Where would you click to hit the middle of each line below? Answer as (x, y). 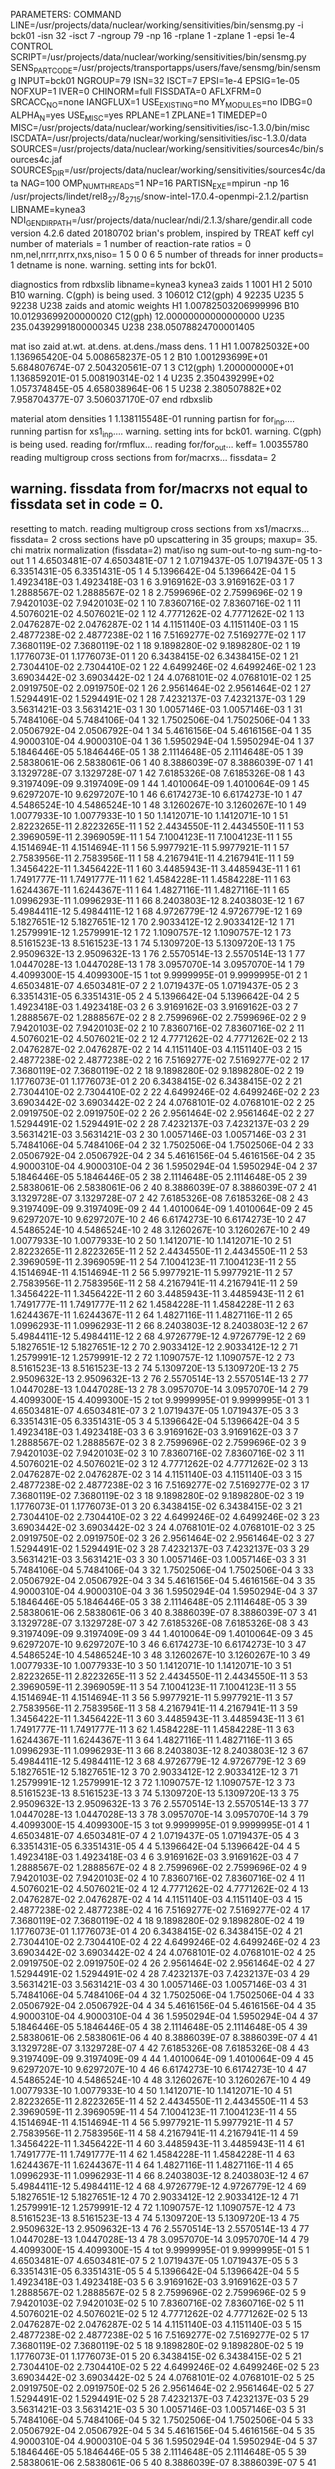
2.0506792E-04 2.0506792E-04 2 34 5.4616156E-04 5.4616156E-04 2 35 (163, 1155)
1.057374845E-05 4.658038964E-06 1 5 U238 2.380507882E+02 (146, 388)
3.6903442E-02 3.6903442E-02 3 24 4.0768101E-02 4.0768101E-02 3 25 (163, 1527)
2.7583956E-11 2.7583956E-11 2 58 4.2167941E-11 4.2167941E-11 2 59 (154, 1283)
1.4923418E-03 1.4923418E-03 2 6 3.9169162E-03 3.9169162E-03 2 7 (154, 1006)
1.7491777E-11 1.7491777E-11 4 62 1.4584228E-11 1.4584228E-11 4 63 (152, 2154)
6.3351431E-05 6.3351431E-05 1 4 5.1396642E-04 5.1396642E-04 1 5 (153, 571)
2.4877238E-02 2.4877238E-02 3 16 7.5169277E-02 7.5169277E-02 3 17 (160, 1485)
